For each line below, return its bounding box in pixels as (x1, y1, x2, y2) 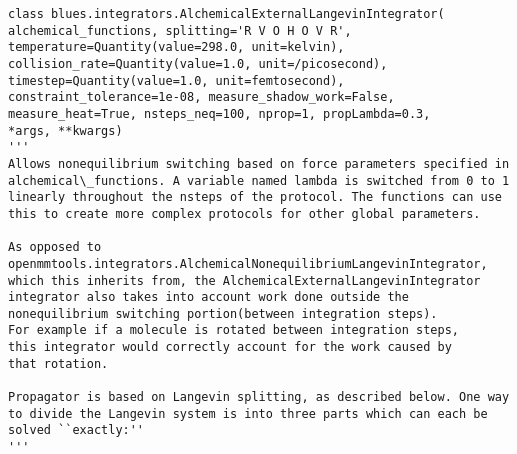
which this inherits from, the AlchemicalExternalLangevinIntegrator (8, 273, 481, 288)
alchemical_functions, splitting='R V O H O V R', (8, 23, 352, 38)
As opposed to (8, 240, 102, 255)
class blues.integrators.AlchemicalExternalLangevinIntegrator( (8, 7, 445, 21)
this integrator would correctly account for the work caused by (8, 340, 452, 355)
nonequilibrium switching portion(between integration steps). (8, 306, 438, 321)
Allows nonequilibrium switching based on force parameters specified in (8, 156, 510, 171)
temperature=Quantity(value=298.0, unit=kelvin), (8, 40, 345, 55)
